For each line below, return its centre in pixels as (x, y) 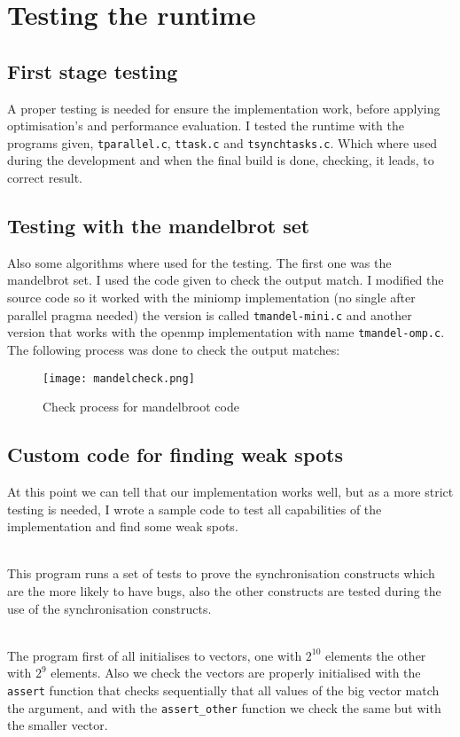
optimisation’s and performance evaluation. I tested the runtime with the (206, 125)
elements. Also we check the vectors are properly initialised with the (236, 673)
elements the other (376, 655)
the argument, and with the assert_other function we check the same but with (224, 707)
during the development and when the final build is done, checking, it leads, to (221, 160)
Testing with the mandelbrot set (159, 225)
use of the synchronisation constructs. (109, 608)
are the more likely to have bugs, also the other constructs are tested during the (224, 590)
